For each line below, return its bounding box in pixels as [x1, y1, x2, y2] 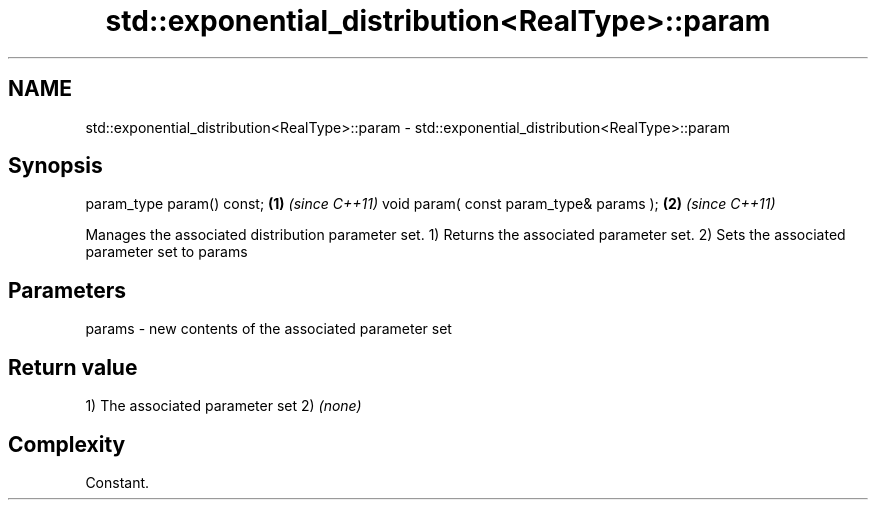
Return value [8, 354, 138, 380]
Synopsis [8, 153, 103, 179]
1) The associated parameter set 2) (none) [85, 397, 362, 415]
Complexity [8, 431, 126, 457]
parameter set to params [85, 243, 248, 261]
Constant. [85, 473, 150, 491]
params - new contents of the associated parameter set [85, 320, 452, 338]
